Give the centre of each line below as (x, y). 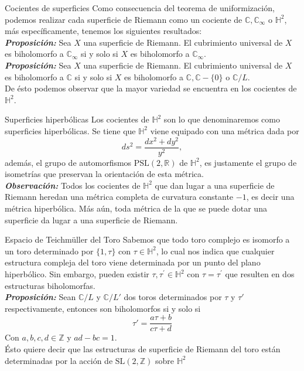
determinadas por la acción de (59, 360)
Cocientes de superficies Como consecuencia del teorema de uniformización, (140, 8)
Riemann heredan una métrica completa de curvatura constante (119, 197)
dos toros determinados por (173, 297)
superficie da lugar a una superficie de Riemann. (91, 219)
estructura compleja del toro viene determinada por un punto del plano (133, 262)
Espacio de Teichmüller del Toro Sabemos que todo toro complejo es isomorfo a (147, 239)
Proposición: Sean (40, 297)
